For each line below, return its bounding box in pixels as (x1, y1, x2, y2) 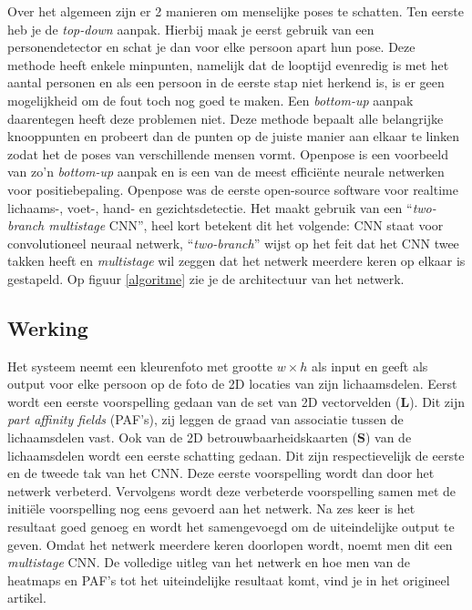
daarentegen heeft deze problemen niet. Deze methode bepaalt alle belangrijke (7, 108, 444, 127)
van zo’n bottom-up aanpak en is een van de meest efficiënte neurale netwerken (7, 162, 445, 181)
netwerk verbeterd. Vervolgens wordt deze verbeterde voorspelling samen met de (7, 481, 457, 500)
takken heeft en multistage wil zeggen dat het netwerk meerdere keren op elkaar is (7, 251, 466, 270)
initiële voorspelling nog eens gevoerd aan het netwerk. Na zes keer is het (7, 499, 416, 518)
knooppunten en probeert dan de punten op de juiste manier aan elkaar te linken (7, 127, 460, 146)
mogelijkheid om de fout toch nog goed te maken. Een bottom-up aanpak (7, 90, 414, 109)
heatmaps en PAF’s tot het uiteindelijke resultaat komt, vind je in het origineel (7, 570, 450, 589)
